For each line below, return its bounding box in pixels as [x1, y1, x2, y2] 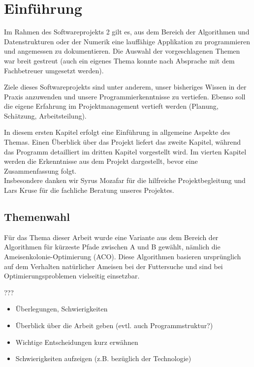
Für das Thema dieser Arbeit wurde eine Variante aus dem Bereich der [4, 232, 219, 242]
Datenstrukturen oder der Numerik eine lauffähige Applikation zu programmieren [4, 36, 250, 46]
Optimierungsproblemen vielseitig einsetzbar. [4, 271, 140, 281]
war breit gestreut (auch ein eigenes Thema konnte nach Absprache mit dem [4, 55, 235, 65]
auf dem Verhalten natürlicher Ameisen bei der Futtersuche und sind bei [4, 261, 223, 271]
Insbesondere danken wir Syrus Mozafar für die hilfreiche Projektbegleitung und [4, 175, 246, 185]
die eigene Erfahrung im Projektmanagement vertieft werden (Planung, [4, 101, 219, 111]
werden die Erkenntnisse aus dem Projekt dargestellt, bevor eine [4, 156, 198, 166]
